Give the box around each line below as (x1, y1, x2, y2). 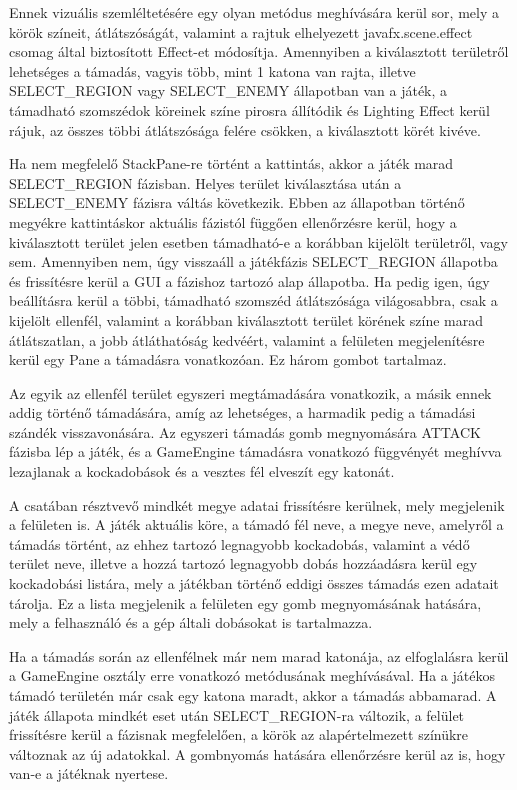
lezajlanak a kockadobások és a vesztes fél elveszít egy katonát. (9, 461, 395, 482)
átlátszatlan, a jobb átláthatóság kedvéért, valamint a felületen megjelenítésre (9, 329, 485, 350)
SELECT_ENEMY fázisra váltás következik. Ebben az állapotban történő (9, 192, 465, 213)
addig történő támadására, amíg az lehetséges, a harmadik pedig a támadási (9, 402, 476, 423)
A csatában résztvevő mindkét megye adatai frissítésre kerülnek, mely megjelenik (9, 494, 505, 515)
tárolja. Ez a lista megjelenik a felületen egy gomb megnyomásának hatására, (9, 592, 482, 613)
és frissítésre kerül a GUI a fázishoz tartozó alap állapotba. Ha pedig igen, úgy (9, 270, 490, 291)
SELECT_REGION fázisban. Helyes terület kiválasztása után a (9, 172, 402, 193)
